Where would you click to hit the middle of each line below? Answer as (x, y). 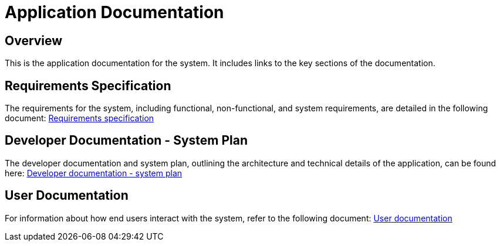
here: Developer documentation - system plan (94, 173)
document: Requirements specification (80, 118)
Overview (34, 40)
